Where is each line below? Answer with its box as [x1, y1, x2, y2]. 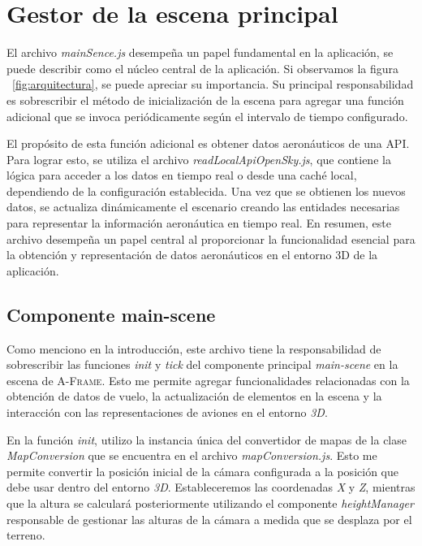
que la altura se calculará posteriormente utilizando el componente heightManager [6, 494, 414, 511]
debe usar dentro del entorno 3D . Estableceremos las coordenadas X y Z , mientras [6, 479, 416, 496]
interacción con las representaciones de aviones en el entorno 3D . [6, 404, 328, 421]
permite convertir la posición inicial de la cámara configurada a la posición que [6, 462, 398, 479]
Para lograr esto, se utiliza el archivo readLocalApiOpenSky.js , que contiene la [6, 150, 391, 167]
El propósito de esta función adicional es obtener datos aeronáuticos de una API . [6, 135, 410, 152]
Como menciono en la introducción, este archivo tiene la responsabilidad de [6, 340, 381, 357]
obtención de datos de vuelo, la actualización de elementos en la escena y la [6, 388, 382, 405]
